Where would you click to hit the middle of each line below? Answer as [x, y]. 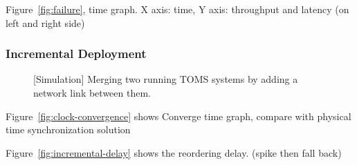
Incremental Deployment [76, 54]
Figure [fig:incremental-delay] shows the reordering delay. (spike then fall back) [174, 152]
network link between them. [92, 93]
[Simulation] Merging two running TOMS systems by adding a [166, 79]
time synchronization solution [68, 129]
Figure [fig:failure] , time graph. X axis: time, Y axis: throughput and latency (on [177, 9]
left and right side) [45, 22]
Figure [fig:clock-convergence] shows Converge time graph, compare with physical [178, 116]
